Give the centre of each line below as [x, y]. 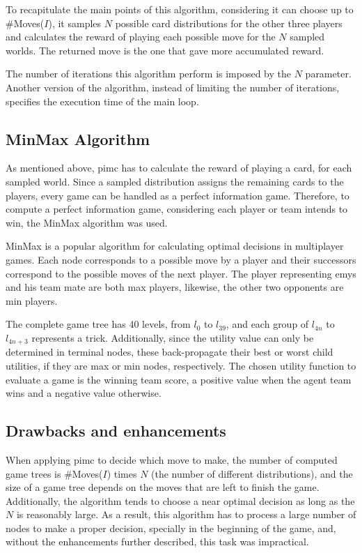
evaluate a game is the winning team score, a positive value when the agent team [179, 379]
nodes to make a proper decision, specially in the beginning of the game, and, [171, 528]
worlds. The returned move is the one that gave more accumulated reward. [165, 50]
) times [122, 473]
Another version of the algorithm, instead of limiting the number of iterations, [173, 87]
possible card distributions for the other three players [229, 23]
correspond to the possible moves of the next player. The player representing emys [181, 273]
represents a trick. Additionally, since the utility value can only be [173, 337]
